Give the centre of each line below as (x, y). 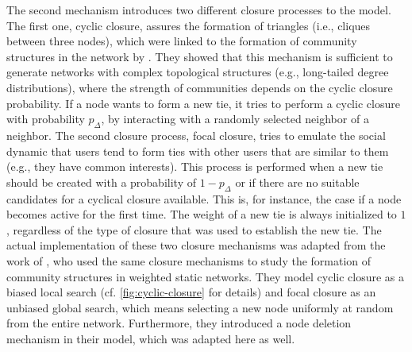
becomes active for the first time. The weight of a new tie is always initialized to (202, 214)
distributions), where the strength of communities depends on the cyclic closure (200, 87)
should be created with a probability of (101, 182)
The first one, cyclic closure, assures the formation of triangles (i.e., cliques (189, 25)
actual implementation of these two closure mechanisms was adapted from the (196, 245)
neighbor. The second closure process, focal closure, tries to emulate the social (196, 135)
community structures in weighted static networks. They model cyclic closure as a (206, 276)
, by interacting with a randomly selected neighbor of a (235, 119)
